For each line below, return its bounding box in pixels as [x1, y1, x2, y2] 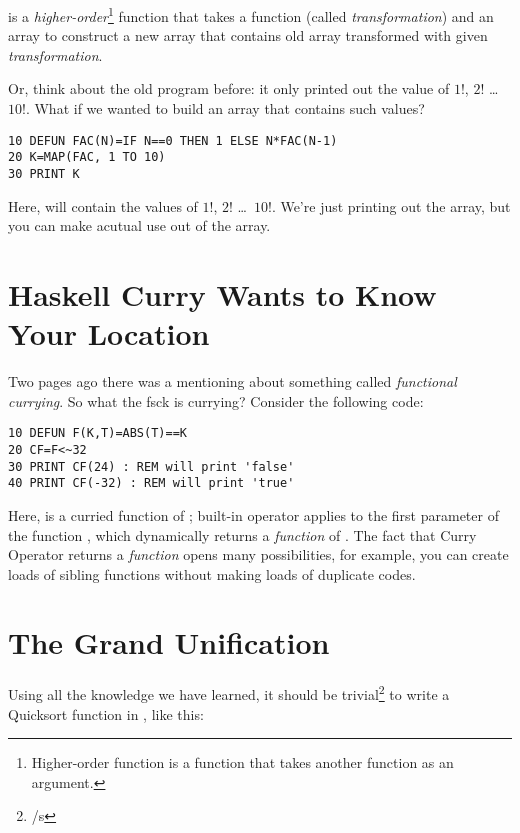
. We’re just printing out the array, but [271, 195, 511, 216]
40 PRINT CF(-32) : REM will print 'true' [8, 476, 295, 491]
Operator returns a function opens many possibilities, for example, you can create [8, 544, 509, 565]
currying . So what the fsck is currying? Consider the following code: [8, 390, 424, 411]
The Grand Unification [8, 622, 330, 663]
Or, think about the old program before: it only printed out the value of [8, 78, 450, 99]
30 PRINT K [8, 166, 80, 181]
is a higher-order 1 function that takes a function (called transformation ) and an [8, 3, 494, 26]
